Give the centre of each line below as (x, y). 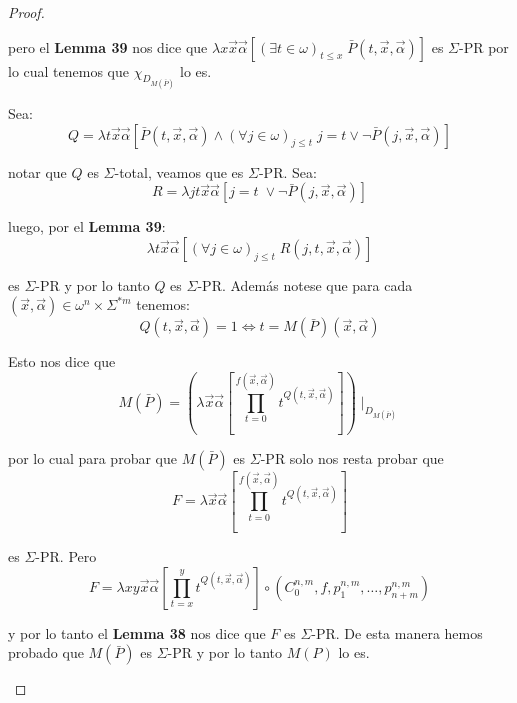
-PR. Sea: (287, 171)
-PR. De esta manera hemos (397, 632)
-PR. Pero (66, 556)
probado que (46, 652)
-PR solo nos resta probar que (352, 457)
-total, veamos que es (179, 171)
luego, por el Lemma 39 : (87, 226)
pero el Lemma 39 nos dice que (108, 46)
